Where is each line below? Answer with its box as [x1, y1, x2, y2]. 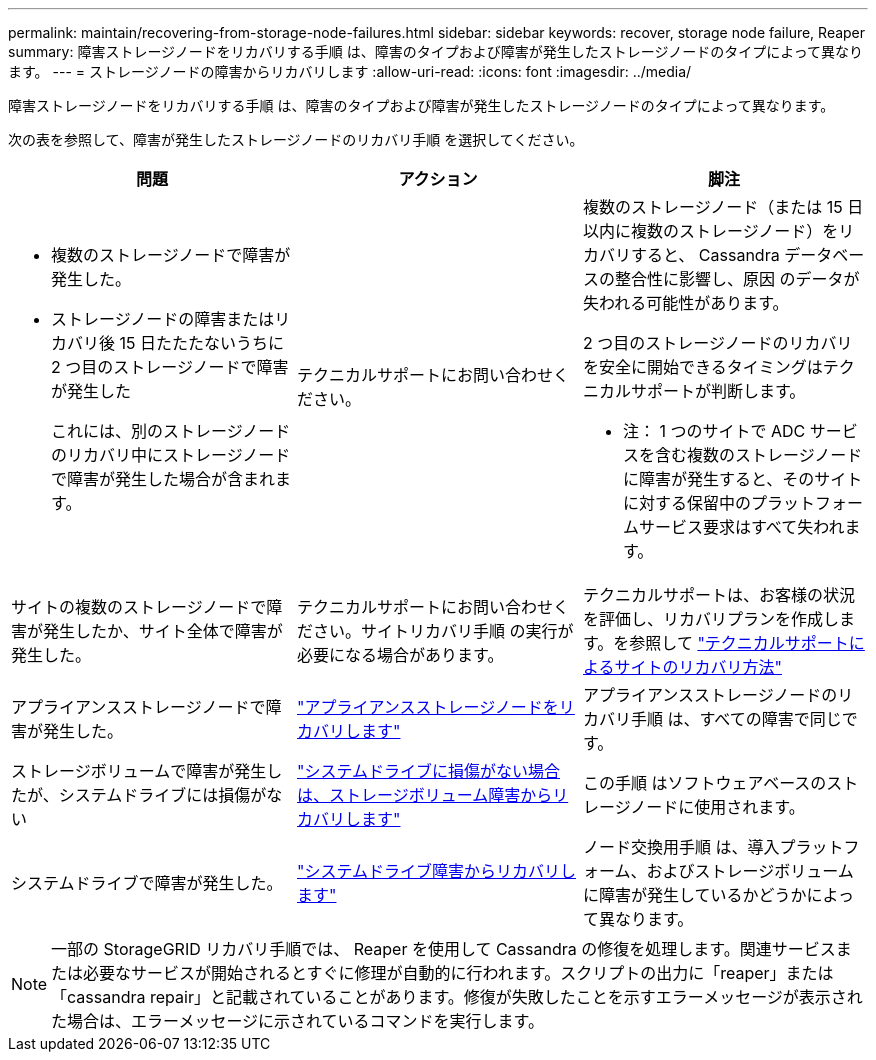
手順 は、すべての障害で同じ [630, 709, 842, 729]
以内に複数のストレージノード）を [582, 221, 839, 241]
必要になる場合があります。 [296, 645, 504, 665]
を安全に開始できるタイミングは [582, 357, 823, 377]
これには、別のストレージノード [51, 421, 291, 441]
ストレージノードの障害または [51, 309, 275, 329]
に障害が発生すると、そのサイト [622, 469, 863, 489]
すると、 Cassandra [630, 245, 780, 265]
